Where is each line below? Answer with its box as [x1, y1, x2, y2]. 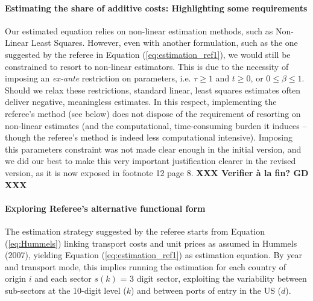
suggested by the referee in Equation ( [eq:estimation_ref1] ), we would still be [5, 48, 291, 60]
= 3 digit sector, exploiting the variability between [120, 272, 307, 285]
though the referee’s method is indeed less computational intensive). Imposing [5, 131, 292, 144]
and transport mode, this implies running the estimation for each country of [5, 260, 286, 273]
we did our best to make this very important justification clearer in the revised [5, 154, 296, 167]
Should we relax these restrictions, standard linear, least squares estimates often [5, 83, 301, 96]
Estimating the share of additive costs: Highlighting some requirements [5, 1, 308, 14]
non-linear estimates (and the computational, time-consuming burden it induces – [5, 119, 307, 131]
